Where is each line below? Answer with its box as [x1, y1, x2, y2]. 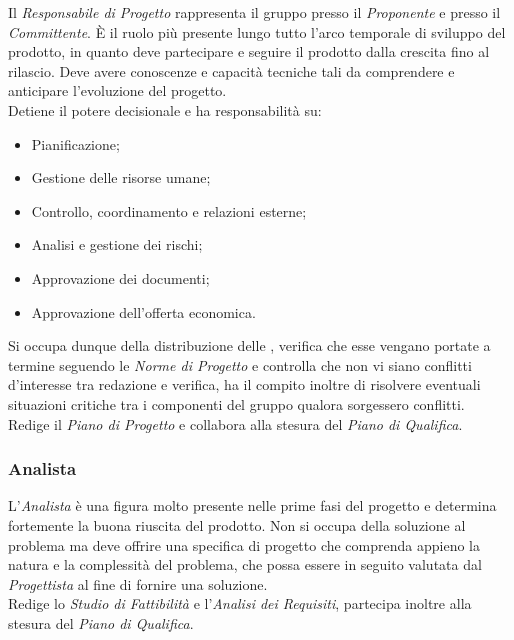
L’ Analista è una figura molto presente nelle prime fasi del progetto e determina [8, 495, 497, 516]
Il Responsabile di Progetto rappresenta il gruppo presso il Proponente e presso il [8, 2, 501, 22]
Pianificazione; [31, 133, 120, 154]
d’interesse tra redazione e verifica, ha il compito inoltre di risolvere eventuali [8, 374, 481, 395]
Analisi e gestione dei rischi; [31, 234, 203, 255]
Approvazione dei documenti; [31, 267, 210, 288]
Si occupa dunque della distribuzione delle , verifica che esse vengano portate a [8, 335, 491, 356]
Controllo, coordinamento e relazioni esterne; [31, 200, 307, 221]
